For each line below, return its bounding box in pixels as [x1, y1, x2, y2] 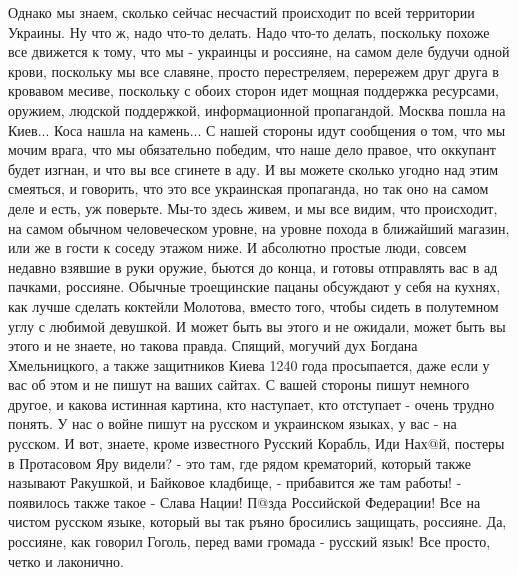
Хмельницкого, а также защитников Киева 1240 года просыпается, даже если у [8, 354, 490, 375]
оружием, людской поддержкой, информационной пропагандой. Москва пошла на [8, 99, 506, 120]
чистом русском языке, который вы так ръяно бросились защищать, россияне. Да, [8, 511, 507, 532]
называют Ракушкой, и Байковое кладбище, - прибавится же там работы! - [8, 472, 462, 493]
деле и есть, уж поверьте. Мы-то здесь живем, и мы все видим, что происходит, [8, 197, 498, 218]
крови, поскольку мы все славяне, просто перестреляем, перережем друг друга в [8, 60, 499, 81]
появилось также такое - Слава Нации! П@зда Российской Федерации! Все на [8, 491, 481, 512]
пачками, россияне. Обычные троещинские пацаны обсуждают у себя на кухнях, [8, 276, 501, 297]
